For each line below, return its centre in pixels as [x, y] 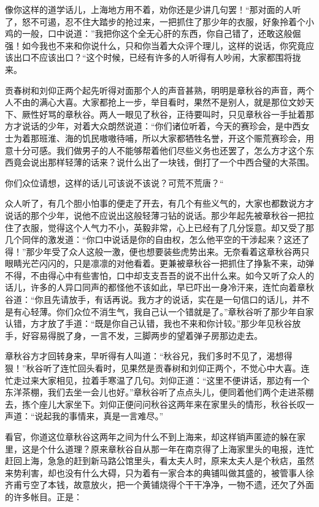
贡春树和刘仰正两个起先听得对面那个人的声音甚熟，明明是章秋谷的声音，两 [155, 90]
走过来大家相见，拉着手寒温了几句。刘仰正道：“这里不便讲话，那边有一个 [161, 380]
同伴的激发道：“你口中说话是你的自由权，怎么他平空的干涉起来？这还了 [166, 239]
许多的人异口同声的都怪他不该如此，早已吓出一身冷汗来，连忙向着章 [168, 287]
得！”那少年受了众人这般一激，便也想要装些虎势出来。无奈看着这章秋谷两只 [157, 251]
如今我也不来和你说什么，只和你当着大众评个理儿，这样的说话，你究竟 [163, 45]
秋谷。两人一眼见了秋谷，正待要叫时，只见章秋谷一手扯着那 [194, 114]
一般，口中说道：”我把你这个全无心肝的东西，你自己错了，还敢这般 [157, 33]
